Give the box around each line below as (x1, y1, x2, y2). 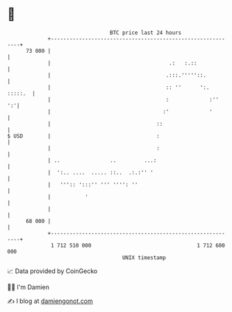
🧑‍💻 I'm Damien (7, 283, 50, 291)
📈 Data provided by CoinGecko (7, 267, 98, 275)
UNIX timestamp (122, 254, 167, 261)
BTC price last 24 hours (110, 29, 182, 36)
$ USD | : (7, 132, 160, 140)
